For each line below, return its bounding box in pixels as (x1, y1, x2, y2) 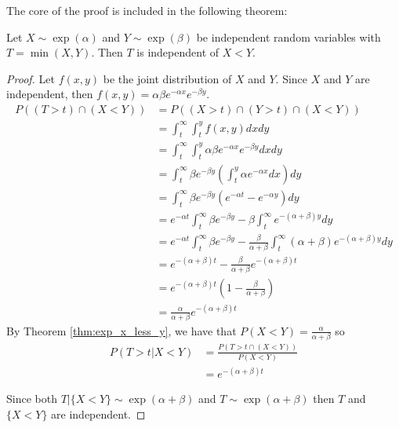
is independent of (136, 44, 219, 60)
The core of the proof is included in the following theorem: (6, 2, 288, 18)
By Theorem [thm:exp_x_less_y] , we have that (6, 322, 237, 338)
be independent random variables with (196, 28, 381, 45)
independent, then (6, 86, 93, 102)
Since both (6, 390, 57, 407)
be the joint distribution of (103, 70, 232, 86)
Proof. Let (6, 70, 55, 86)
